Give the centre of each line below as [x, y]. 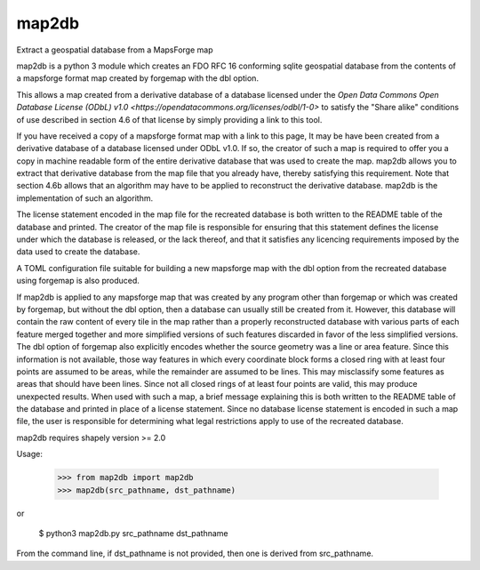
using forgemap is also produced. [78, 281]
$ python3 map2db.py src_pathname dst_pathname [133, 534]
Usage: [30, 454]
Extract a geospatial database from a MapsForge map [115, 50]
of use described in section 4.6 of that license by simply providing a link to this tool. [169, 119]
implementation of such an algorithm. [85, 198]
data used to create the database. [78, 252]
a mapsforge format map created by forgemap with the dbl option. [138, 78]
